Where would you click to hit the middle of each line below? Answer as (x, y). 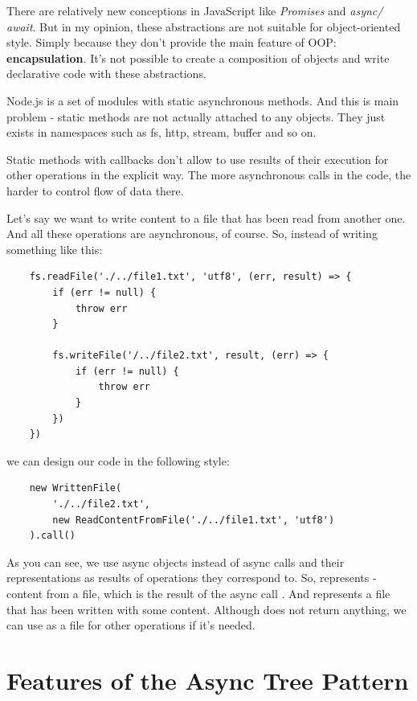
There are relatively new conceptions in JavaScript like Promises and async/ (195, 10)
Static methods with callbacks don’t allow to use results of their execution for (198, 159)
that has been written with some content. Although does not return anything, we (206, 609)
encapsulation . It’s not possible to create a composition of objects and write (198, 57)
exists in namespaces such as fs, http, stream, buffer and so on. (161, 132)
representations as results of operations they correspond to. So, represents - (192, 578)
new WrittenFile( (76, 488)
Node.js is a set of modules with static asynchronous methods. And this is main (203, 100)
